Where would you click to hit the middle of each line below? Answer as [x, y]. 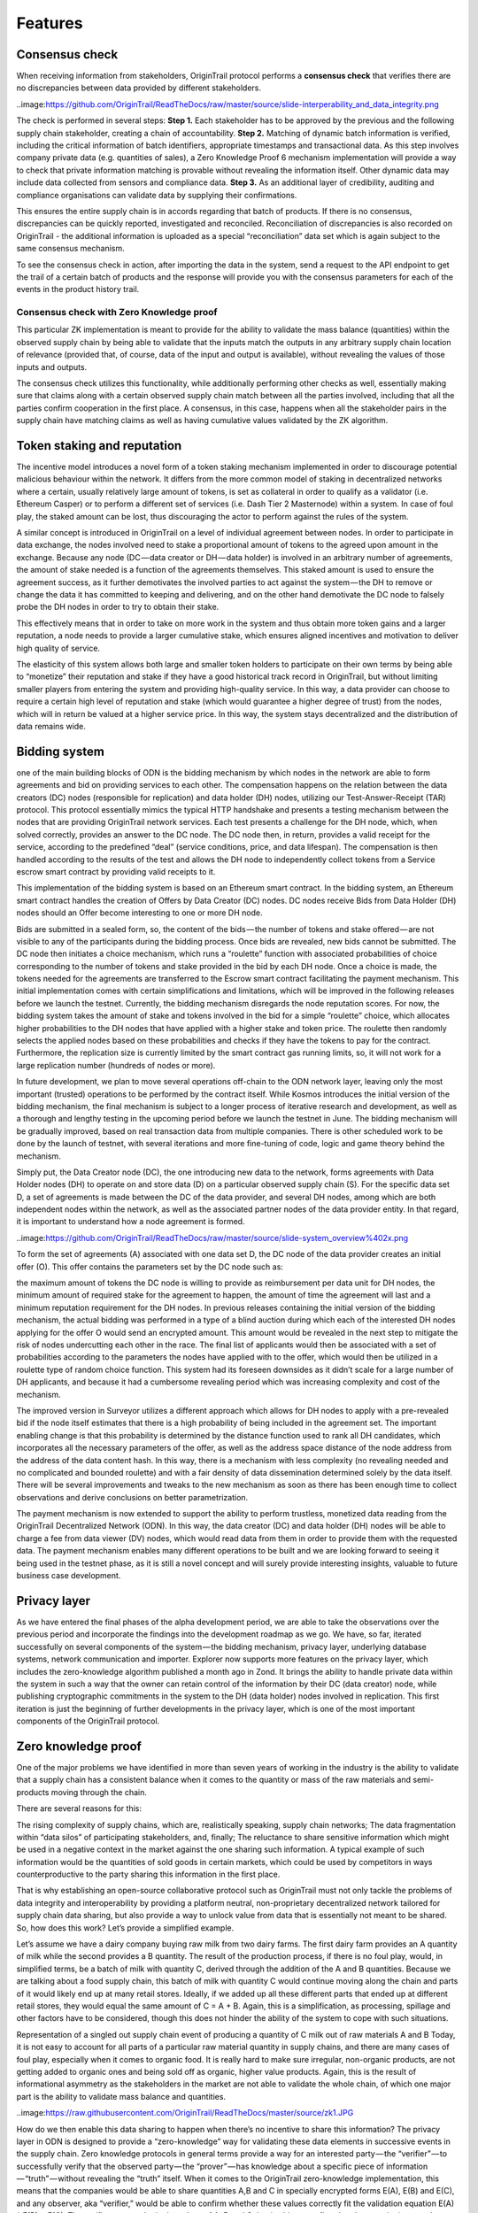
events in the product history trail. [78, 289]
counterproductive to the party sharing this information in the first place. [148, 1874]
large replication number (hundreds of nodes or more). [116, 1065]
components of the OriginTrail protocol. [88, 1721]
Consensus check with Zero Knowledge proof [117, 312]
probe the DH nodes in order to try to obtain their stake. [118, 607]
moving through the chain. [99, 1792]
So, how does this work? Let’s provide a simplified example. [125, 1928]
